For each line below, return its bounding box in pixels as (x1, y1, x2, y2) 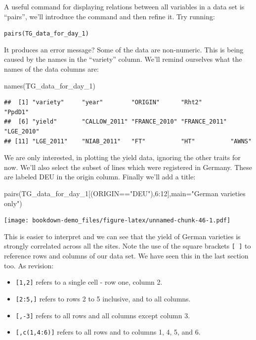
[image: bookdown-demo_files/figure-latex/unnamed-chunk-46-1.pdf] (4, 217, 231, 224)
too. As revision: (4, 260, 54, 270)
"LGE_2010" (4, 128, 40, 135)
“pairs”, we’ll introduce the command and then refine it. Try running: (4, 11, 215, 21)
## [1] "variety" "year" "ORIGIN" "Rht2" (4, 99, 202, 106)
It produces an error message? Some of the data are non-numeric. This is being (4, 44, 244, 54)
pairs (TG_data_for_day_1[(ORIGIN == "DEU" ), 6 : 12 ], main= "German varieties (4, 188, 246, 198)
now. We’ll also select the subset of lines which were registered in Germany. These (4, 162, 252, 172)
